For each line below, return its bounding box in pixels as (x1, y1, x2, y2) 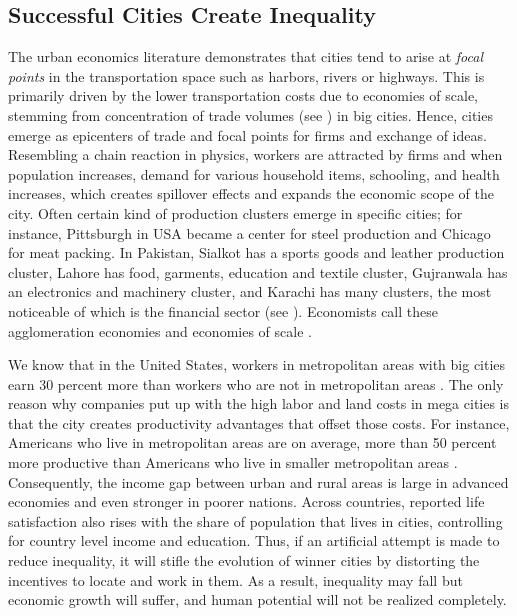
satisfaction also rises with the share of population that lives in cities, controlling (8, 510, 503, 531)
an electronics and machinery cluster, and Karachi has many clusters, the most (8, 281, 492, 302)
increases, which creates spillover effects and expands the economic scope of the (8, 183, 494, 204)
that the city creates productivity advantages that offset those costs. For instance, (8, 412, 510, 433)
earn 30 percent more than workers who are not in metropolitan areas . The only (8, 373, 504, 394)
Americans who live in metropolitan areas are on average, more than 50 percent (8, 432, 497, 453)
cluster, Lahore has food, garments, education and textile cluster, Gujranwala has (8, 261, 508, 282)
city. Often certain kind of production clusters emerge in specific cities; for (8, 202, 463, 223)
